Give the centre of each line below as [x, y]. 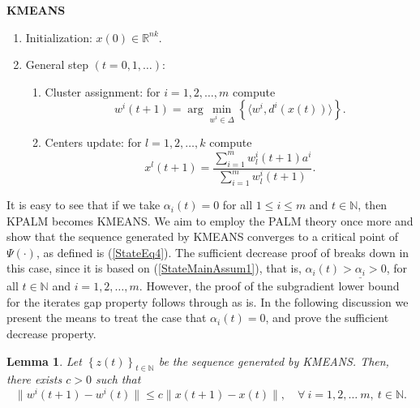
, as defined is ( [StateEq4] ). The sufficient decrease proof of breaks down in [223, 252]
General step [57, 64]
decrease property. [51, 333]
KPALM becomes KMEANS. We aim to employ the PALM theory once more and [210, 220]
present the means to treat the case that [107, 318]
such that [118, 379]
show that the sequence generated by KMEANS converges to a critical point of [203, 236]
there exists [34, 379]
